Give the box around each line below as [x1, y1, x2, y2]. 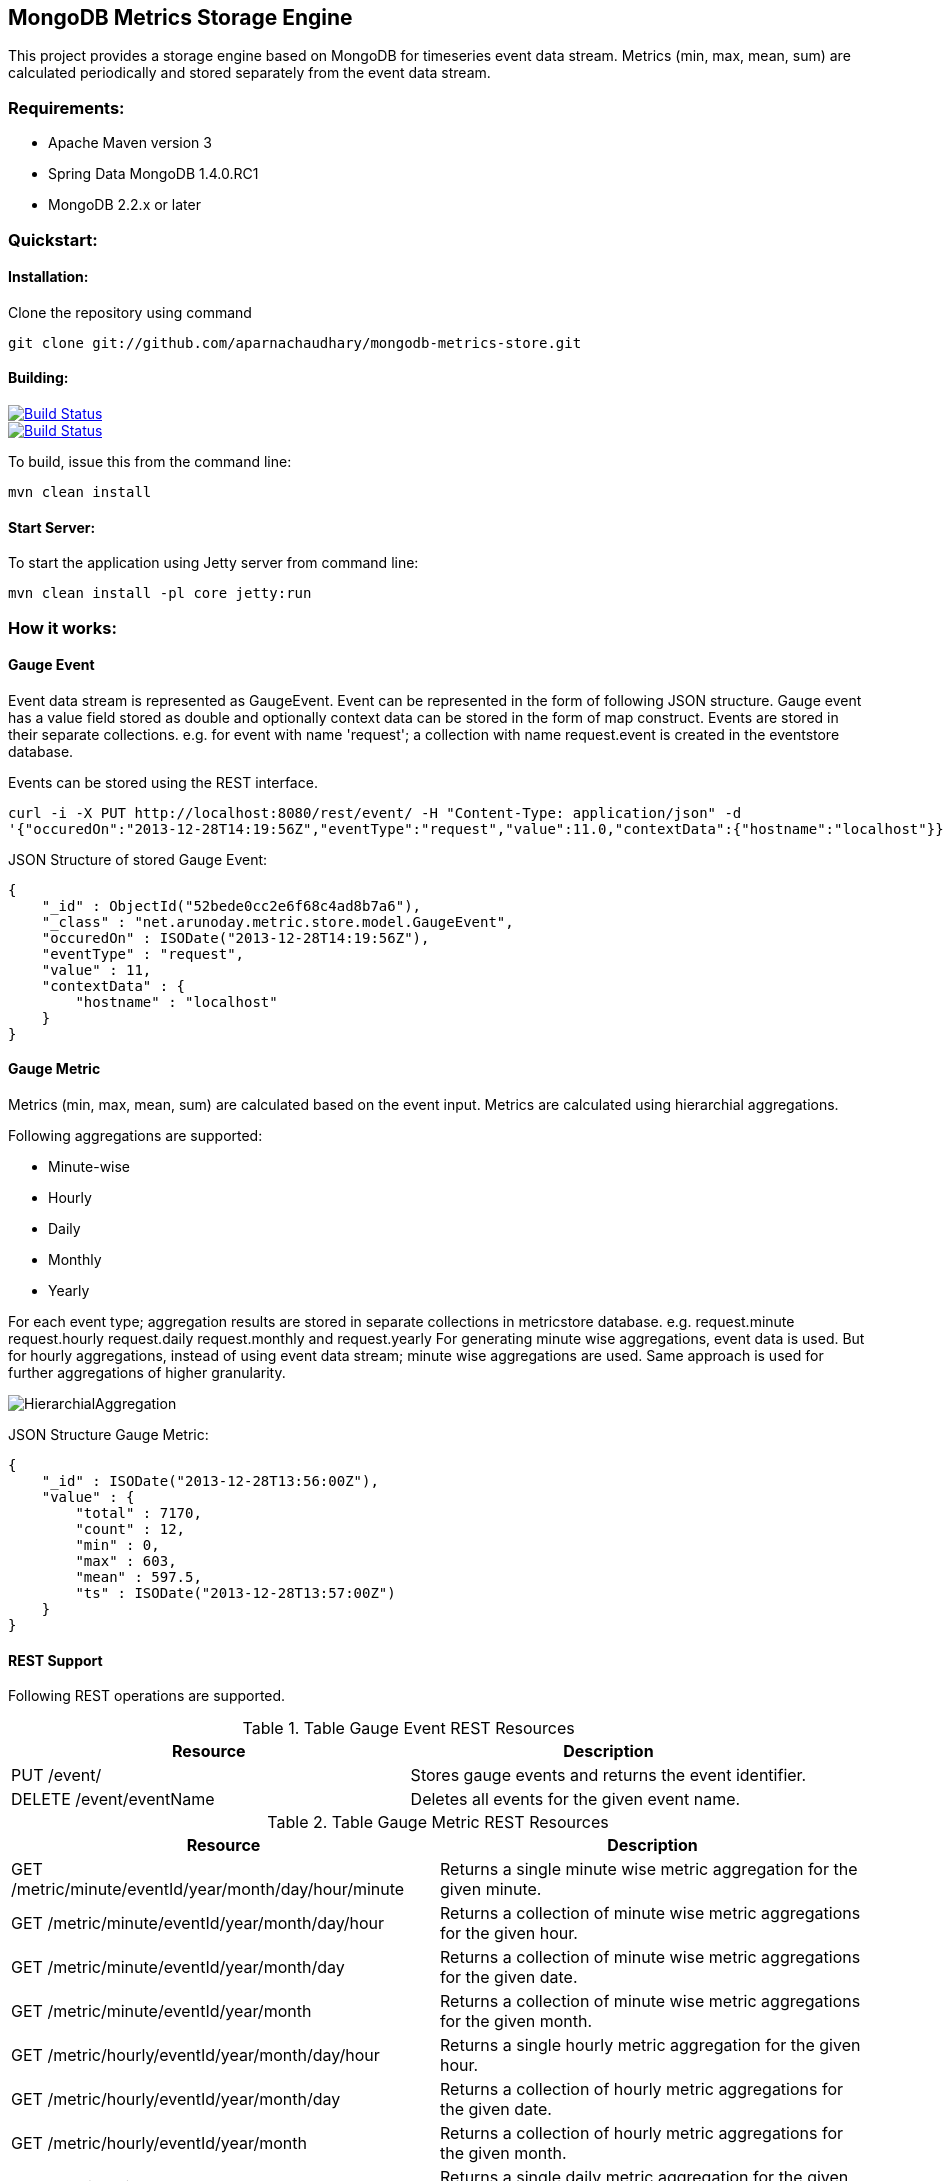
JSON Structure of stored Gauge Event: [8, 850, 268, 868]
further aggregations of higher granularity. [8, 1364, 286, 1382]
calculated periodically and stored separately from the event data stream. [8, 64, 491, 82]
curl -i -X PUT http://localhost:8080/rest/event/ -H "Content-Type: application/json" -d [8, 804, 742, 821]
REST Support [8, 1651, 103, 1669]
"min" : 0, [75, 1537, 160, 1554]
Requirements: [8, 97, 125, 118]
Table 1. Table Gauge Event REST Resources [242, 1718, 575, 1739]
